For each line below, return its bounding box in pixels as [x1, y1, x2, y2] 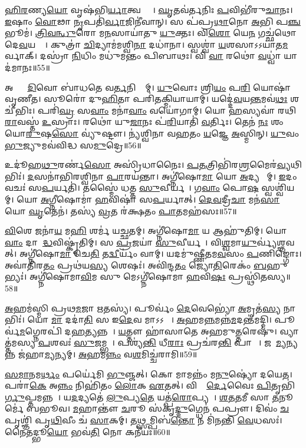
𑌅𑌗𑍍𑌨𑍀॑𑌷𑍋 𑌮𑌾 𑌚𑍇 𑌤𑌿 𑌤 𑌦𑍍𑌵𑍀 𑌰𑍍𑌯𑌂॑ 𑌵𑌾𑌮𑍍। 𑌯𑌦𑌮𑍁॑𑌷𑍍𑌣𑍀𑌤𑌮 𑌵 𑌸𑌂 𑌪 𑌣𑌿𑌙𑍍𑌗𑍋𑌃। [19, 247, 302, 260]
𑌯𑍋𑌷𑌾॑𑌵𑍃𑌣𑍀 [253, 81, 291, 93]
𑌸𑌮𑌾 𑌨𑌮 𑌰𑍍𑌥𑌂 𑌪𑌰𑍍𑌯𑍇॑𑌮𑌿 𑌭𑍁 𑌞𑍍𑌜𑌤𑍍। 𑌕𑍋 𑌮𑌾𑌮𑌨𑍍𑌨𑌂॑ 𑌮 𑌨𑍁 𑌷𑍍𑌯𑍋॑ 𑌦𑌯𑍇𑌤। [5, 367, 292, 380]
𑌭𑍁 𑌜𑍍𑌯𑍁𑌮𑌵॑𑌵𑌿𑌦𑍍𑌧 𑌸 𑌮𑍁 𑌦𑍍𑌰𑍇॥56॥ [5, 138, 142, 151]
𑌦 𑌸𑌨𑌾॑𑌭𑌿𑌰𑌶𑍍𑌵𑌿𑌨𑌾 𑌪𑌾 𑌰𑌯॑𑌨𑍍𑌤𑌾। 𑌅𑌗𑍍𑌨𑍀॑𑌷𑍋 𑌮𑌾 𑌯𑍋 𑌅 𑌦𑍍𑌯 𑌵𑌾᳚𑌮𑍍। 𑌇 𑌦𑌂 [27, 170, 297, 182]
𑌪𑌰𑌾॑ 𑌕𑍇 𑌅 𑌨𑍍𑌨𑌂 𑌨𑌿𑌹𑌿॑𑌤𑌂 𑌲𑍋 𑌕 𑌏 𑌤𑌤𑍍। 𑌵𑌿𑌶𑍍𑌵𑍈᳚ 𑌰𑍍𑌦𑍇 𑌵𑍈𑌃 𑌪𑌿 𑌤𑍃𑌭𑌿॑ [5, 379, 295, 391]
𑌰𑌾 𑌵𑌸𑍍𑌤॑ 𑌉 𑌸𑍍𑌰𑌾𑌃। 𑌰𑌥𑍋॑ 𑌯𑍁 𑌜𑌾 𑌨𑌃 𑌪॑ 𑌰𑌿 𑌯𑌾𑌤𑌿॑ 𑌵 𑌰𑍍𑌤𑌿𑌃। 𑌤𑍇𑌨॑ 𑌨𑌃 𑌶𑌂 [5, 115, 284, 128]
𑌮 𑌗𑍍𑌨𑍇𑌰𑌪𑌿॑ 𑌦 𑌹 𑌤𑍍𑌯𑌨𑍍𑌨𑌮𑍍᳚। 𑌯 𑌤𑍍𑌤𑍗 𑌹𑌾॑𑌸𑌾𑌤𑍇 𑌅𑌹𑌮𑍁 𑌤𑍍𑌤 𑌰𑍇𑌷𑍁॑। [19, 324, 277, 337]
